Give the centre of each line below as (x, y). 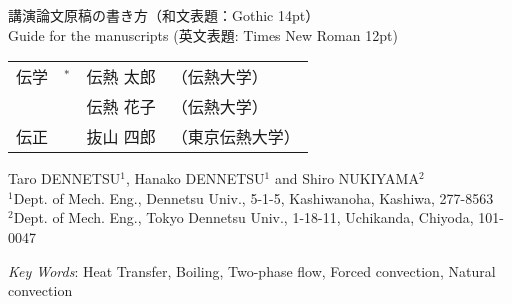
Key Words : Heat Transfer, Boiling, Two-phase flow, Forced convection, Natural (252, 270)
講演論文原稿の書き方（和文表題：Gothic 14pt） (164, 15)
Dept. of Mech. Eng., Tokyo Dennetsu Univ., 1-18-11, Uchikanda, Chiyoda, (243, 217)
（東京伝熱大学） (235, 137)
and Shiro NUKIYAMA (346, 178)
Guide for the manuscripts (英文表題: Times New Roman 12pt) (203, 34)
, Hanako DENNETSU (195, 178)
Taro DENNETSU (64, 178)
